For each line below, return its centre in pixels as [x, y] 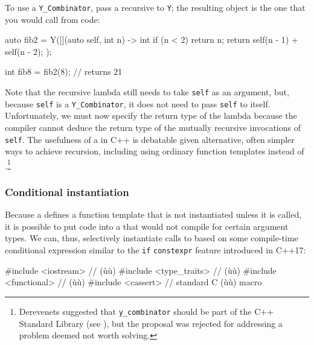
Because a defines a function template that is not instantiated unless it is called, [153, 214]
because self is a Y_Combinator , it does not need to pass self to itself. [138, 103]
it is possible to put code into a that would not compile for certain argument [147, 226]
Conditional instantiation [67, 191]
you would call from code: [53, 19]
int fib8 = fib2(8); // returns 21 [64, 71]
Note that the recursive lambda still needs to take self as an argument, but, [147, 92]
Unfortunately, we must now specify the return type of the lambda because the [151, 116]
